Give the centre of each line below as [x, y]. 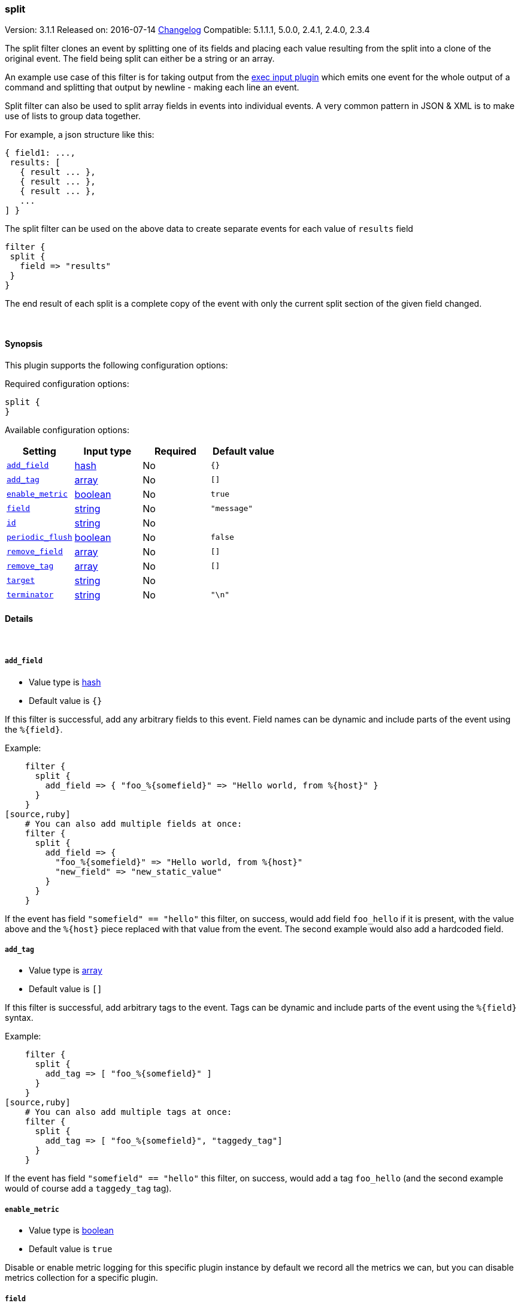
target [21, 581]
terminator [30, 595]
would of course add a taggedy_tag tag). [88, 1189]
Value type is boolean [71, 1231]
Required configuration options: [67, 383]
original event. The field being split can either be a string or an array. [140, 59]
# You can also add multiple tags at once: [128, 1112]
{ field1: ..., [40, 153]
